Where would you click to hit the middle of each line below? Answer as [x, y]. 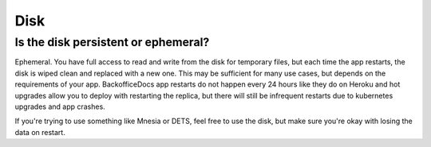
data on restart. [40, 132]
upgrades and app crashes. [60, 106]
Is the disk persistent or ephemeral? [112, 42]
